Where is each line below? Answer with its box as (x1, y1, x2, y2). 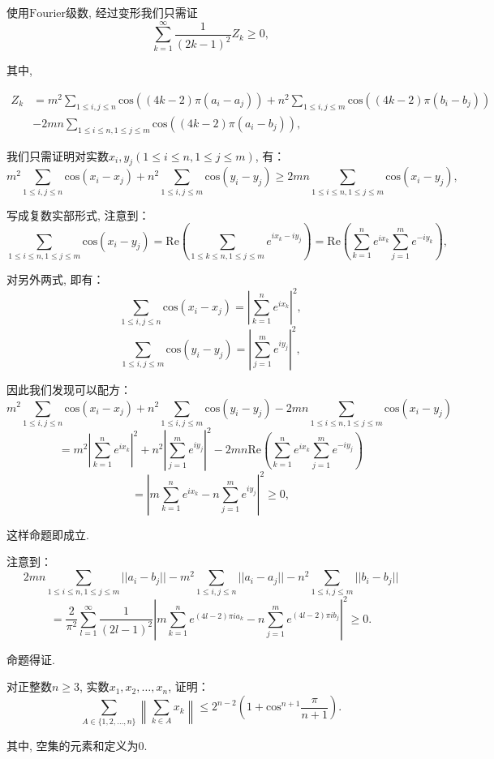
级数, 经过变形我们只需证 (66, 4, 198, 20)
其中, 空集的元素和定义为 (6, 737, 139, 754)
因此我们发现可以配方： (6, 380, 131, 397)
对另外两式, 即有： (6, 271, 105, 288)
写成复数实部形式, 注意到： (6, 206, 150, 223)
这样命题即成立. (6, 525, 89, 542)
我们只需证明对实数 (6, 147, 109, 164)
